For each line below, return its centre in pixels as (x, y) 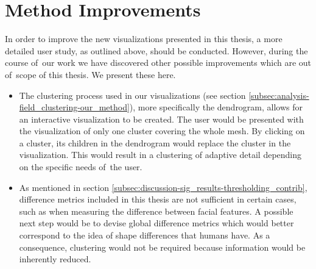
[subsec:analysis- (279, 95)
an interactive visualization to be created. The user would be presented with (161, 119)
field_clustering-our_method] (74, 107)
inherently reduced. (55, 259)
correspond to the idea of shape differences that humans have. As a (145, 235)
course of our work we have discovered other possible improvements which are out (158, 63)
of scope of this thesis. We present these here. (90, 74)
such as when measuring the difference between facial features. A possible (156, 211)
